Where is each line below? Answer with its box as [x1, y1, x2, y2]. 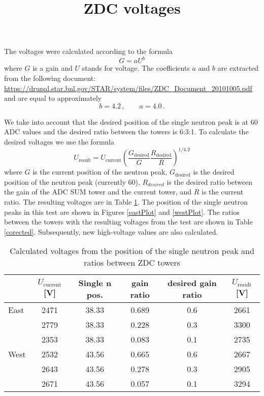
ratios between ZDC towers [84, 257, 180, 269]
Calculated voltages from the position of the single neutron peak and [10, 245, 254, 257]
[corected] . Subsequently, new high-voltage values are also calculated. [4, 226, 218, 237]
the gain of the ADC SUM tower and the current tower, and [4, 186, 192, 197]
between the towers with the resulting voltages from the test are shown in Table [4, 216, 253, 227]
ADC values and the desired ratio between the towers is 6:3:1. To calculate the [4, 126, 249, 137]
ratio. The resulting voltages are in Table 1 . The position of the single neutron [4, 196, 248, 207]
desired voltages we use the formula [4, 136, 114, 147]
